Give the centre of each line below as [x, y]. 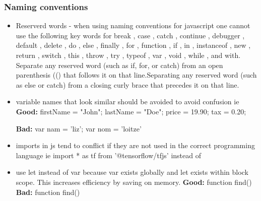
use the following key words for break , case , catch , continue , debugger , [130, 35]
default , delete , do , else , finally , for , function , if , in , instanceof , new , [133, 45]
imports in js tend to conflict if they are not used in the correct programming [135, 145]
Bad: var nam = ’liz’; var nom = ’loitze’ [79, 128]
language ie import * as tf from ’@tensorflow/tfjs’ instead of [108, 155]
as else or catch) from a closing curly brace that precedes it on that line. [127, 84]
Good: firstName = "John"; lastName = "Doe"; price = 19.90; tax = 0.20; [131, 111]
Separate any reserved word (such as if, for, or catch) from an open [119, 65]
